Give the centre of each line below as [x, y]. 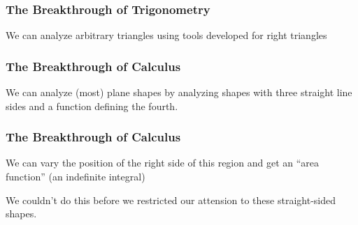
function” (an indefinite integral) [76, 177]
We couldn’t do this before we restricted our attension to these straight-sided [171, 200]
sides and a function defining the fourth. [92, 106]
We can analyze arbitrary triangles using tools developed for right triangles [166, 35]
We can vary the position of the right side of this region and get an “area [162, 163]
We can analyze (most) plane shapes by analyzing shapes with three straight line [179, 92]
